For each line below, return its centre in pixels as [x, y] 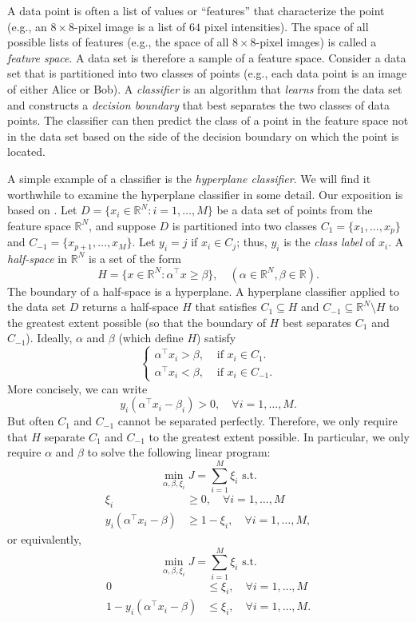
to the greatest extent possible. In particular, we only [279, 436]
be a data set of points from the [295, 210]
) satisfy [216, 338]
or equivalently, [45, 538]
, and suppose [122, 225]
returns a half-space [131, 307]
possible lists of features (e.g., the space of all [118, 42]
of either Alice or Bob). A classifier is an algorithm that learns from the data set [205, 88]
